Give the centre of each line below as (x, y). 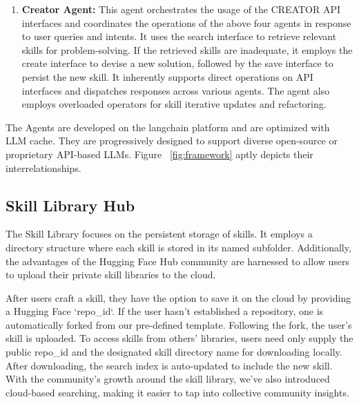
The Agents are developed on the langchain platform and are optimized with (168, 127)
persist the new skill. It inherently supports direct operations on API (167, 76)
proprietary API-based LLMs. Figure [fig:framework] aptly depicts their (159, 154)
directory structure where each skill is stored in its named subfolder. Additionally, (178, 247)
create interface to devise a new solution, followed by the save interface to (177, 63)
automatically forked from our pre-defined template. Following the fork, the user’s (179, 324)
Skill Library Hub (70, 205)
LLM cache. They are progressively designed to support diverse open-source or (172, 141)
